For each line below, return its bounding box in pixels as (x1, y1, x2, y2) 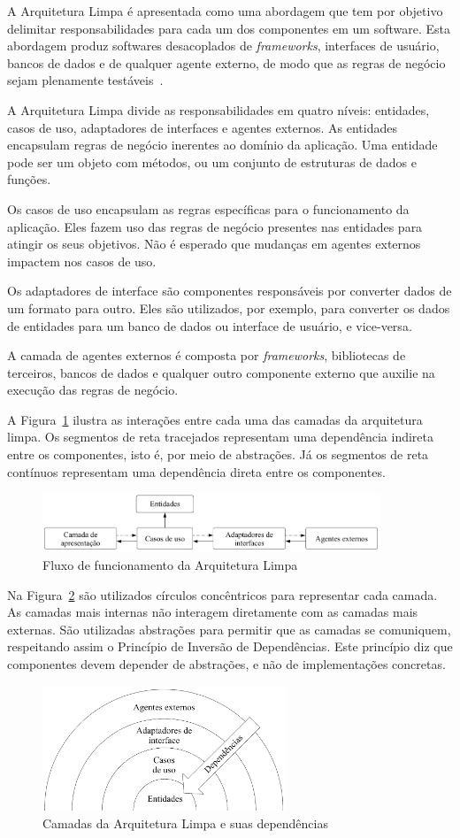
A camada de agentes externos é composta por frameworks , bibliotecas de (7, 346, 406, 365)
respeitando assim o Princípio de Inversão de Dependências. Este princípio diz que (7, 637, 453, 656)
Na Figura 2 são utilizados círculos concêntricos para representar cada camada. (7, 585, 438, 604)
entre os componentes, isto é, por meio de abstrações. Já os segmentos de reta (7, 445, 429, 464)
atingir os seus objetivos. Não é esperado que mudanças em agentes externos (7, 234, 421, 253)
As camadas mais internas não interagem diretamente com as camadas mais (7, 603, 418, 621)
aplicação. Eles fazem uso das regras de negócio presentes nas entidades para (7, 217, 423, 235)
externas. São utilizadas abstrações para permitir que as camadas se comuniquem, (7, 619, 451, 638)
